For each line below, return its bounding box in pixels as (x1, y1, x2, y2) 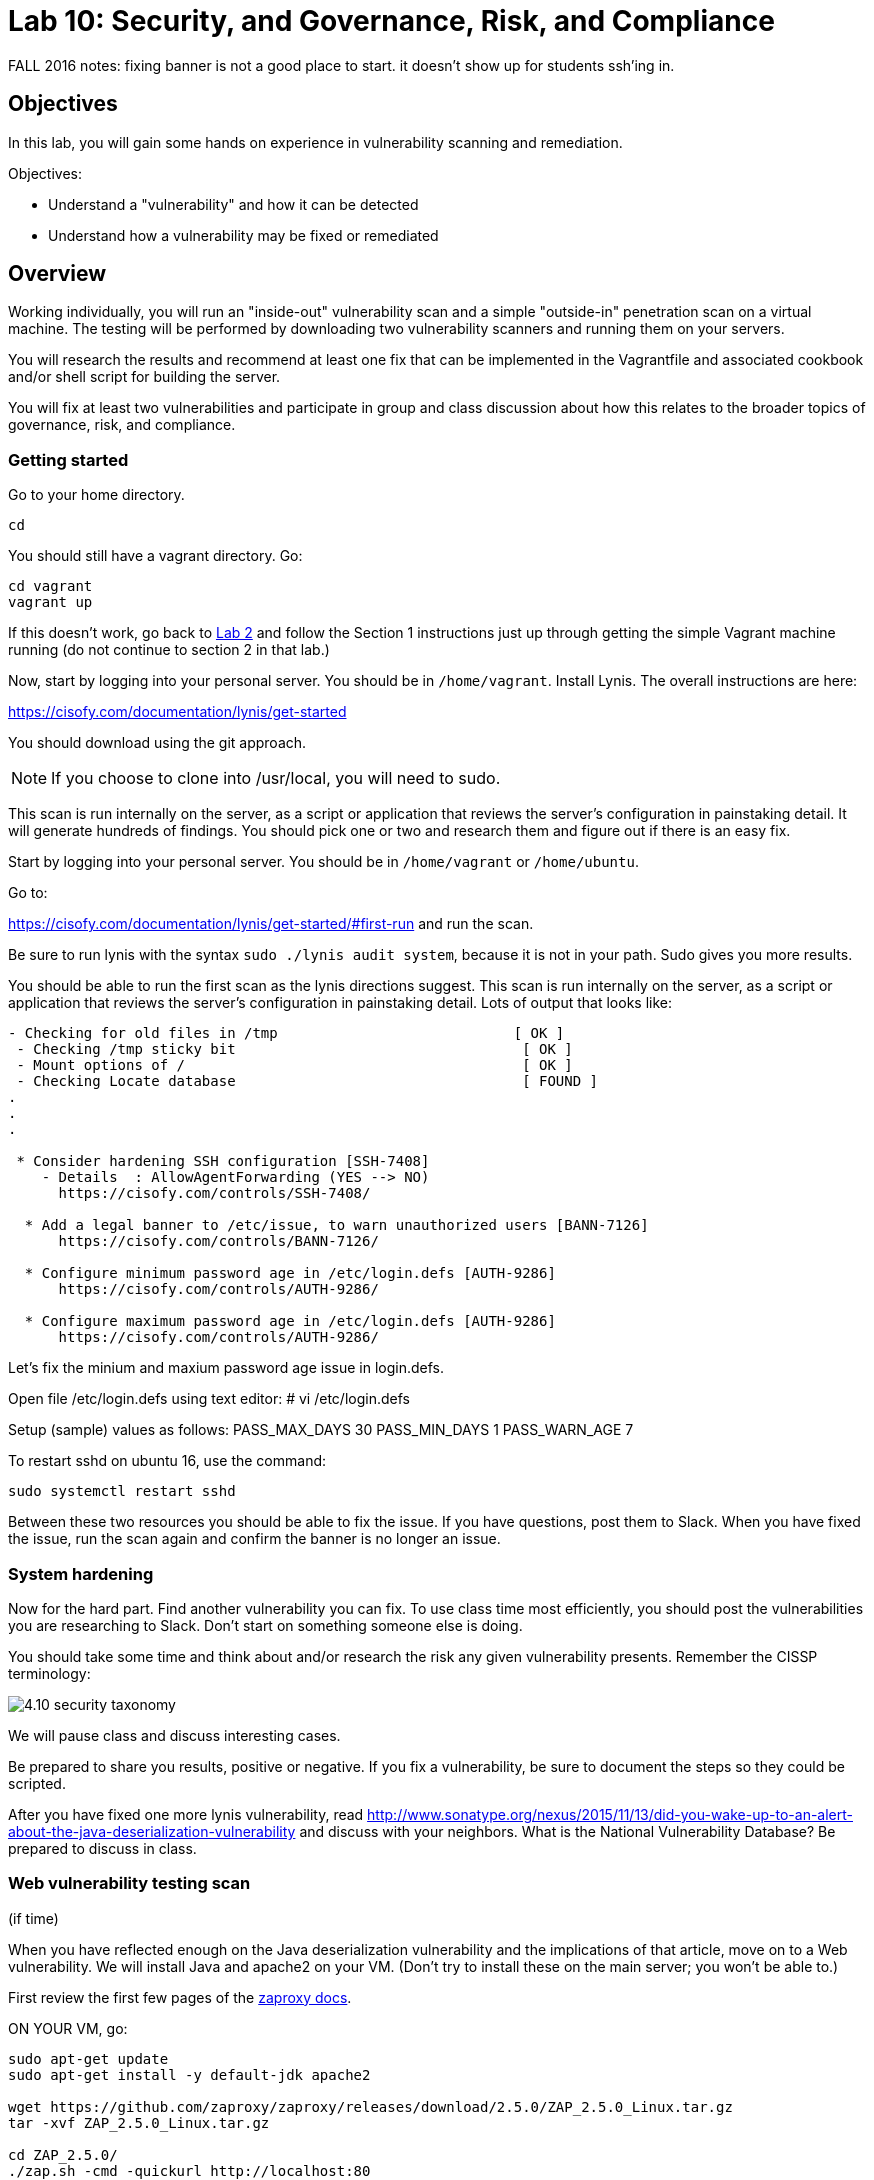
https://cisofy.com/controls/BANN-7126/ (58, 1233, 379, 1250)
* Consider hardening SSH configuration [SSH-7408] (16, 1153, 430, 1170)
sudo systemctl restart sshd (8, 1483, 236, 1500)
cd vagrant (8, 578, 93, 595)
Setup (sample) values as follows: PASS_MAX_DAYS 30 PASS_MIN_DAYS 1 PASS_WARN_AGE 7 (8, 1421, 634, 1439)
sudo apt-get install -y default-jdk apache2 (8, 2066, 371, 2083)
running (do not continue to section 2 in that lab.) (8, 641, 330, 659)
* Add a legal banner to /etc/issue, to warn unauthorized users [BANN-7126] (24, 1217, 649, 1234)
